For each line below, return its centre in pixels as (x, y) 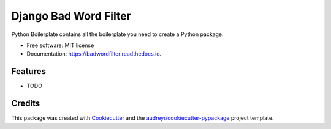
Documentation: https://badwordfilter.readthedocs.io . (94, 54)
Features (29, 71)
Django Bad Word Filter (71, 16)
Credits (26, 104)
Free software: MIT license (60, 45)
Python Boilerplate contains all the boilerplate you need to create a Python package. (117, 34)
